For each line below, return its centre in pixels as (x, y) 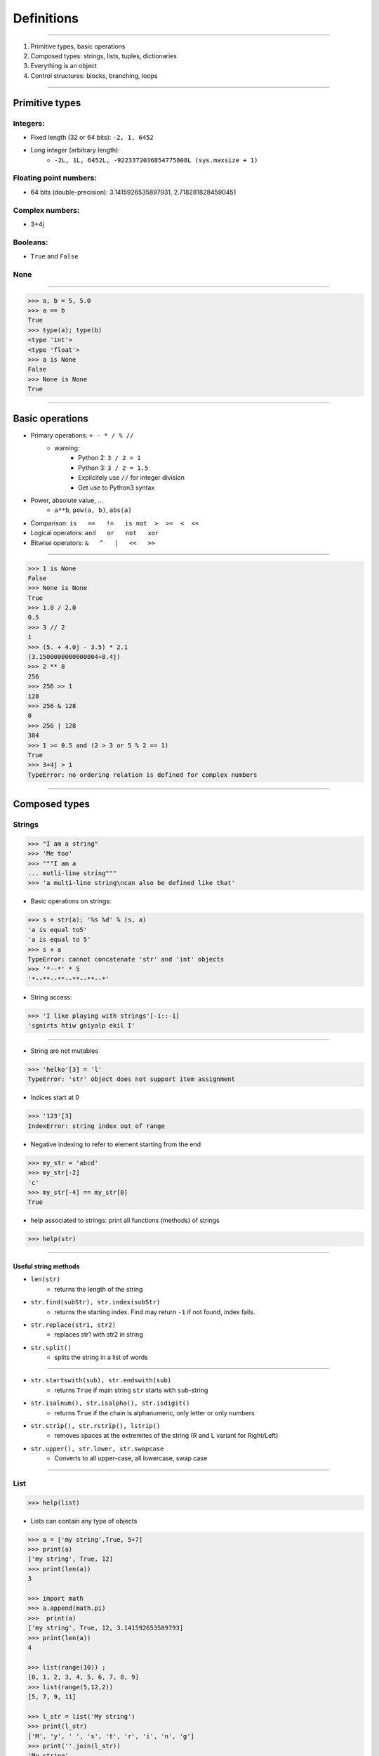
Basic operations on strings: (71, 901)
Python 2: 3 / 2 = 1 (109, 458)
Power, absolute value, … (67, 500)
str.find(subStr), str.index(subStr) (95, 1302)
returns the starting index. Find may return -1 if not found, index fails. (155, 1312)
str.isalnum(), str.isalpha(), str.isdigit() (110, 1403)
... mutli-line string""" (72, 873)
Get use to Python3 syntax (117, 487)
